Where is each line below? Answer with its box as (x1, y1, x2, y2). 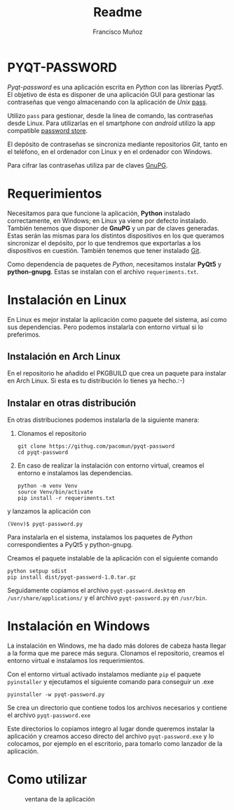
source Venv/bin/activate (17, 489, 93, 496)
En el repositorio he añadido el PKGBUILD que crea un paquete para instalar (7, 369, 226, 378)
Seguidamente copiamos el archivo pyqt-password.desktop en (7, 586, 186, 595)
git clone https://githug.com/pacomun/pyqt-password (17, 443, 175, 450)
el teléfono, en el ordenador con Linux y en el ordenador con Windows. (7, 147, 212, 155)
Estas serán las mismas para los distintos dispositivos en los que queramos (7, 231, 225, 240)
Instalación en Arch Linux (7, 350, 121, 362)
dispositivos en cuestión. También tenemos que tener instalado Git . (7, 246, 202, 255)
